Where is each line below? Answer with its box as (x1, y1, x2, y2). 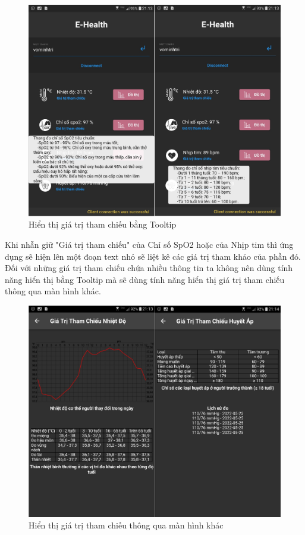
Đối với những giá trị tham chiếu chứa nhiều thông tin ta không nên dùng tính (5, 262, 293, 274)
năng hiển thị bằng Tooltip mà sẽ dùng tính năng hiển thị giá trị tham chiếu (5, 273, 285, 285)
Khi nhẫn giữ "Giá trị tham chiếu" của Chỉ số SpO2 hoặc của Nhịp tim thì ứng (5, 238, 294, 251)
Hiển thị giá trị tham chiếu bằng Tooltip (29, 218, 177, 231)
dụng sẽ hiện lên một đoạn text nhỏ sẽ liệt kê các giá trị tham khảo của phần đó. (5, 250, 301, 262)
